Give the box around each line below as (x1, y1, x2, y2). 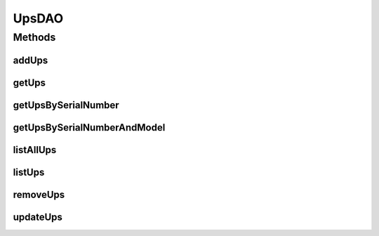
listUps (13, 166, 45, 178)
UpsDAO (13, 11, 64, 26)
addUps (13, 54, 48, 66)
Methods (13, 31, 56, 44)
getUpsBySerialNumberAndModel (13, 122, 166, 133)
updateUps (13, 211, 63, 223)
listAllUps (13, 144, 57, 156)
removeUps (13, 188, 65, 200)
